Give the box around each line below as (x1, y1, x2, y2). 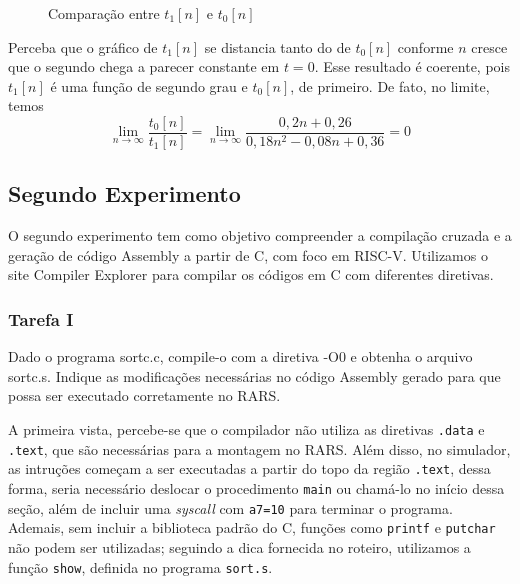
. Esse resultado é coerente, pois (314, 56, 511, 77)
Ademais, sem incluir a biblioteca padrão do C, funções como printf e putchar (8, 517, 496, 538)
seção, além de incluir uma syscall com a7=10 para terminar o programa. (8, 497, 453, 518)
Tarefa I (8, 306, 74, 331)
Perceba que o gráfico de (8, 36, 158, 57)
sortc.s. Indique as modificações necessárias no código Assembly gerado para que (8, 365, 501, 386)
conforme (397, 36, 454, 57)
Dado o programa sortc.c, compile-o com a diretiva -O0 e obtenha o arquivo (8, 346, 473, 367)
